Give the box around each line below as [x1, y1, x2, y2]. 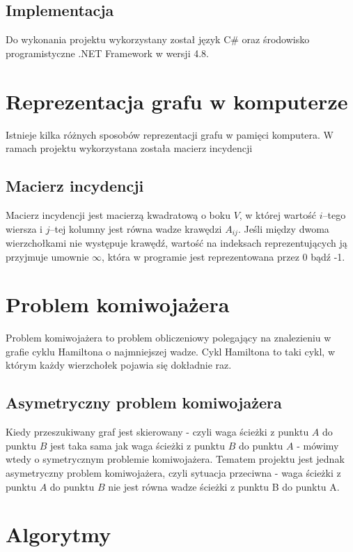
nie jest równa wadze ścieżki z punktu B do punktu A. [108, 479, 340, 493]
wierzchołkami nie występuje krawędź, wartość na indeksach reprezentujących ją [6, 235, 347, 250]
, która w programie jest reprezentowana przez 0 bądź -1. [102, 249, 345, 263]
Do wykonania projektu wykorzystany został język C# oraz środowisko [6, 32, 310, 47]
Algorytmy [6, 520, 111, 549]
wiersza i [6, 221, 42, 236]
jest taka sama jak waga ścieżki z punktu [49, 438, 225, 452]
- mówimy [297, 438, 339, 452]
